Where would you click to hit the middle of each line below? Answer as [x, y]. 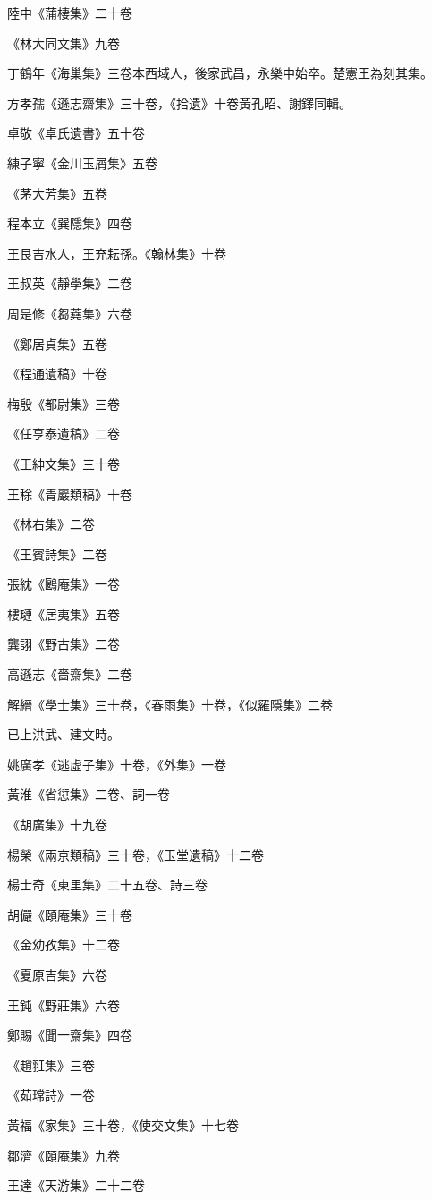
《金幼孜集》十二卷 [64, 945]
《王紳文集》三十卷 [64, 463]
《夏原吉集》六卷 [57, 974]
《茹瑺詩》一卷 [51, 1095]
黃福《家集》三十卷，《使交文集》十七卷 [123, 1124]
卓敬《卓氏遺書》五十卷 [76, 133]
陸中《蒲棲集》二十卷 [70, 13]
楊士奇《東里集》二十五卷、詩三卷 [107, 885]
